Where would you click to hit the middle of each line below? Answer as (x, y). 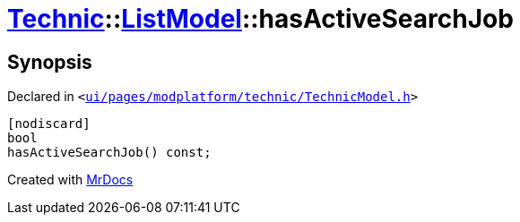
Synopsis (50, 62)
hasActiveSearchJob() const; (109, 153)
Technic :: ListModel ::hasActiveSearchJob (260, 19)
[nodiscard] (49, 124)
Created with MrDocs (70, 180)
